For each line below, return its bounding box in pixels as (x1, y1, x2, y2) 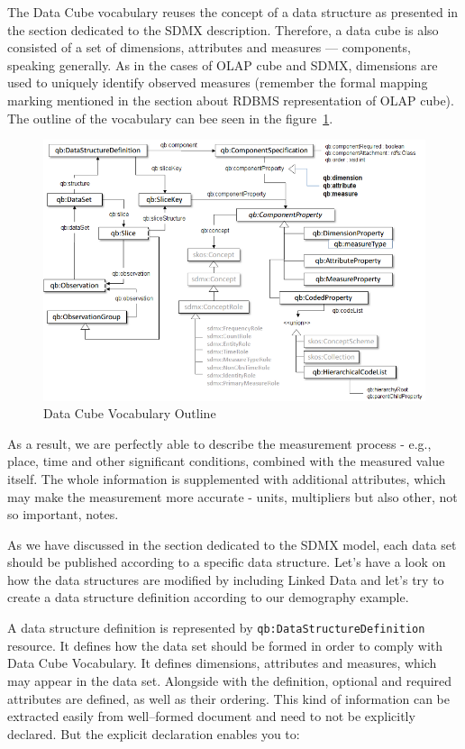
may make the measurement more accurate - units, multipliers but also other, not (7, 487, 458, 506)
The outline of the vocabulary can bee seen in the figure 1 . (7, 108, 333, 127)
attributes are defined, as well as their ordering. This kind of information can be (7, 689, 450, 708)
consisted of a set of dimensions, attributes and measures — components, (7, 38, 411, 57)
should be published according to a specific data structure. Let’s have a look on (7, 553, 446, 571)
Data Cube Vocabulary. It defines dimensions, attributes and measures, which (7, 653, 437, 672)
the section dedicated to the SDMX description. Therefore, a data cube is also (7, 20, 439, 39)
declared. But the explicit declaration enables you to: (7, 724, 300, 743)
